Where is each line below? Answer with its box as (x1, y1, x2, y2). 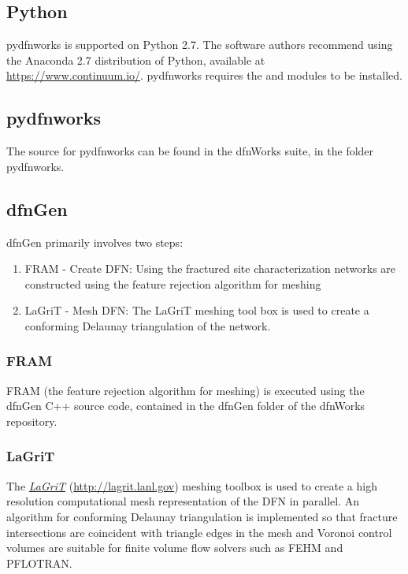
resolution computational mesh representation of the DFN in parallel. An (6, 493, 360, 509)
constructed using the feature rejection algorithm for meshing (24, 275, 321, 292)
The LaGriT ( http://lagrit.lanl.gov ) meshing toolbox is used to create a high (6, 477, 377, 494)
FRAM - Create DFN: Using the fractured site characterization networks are (24, 260, 396, 277)
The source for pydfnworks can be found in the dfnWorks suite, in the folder (6, 143, 374, 159)
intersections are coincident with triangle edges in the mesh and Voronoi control (6, 524, 392, 540)
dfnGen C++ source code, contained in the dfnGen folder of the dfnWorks (6, 397, 365, 414)
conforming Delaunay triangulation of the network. (24, 317, 271, 334)
